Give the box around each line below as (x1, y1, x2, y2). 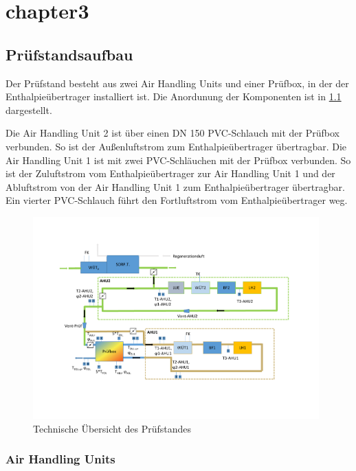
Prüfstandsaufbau (5, 43, 133, 65)
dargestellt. (5, 102, 52, 117)
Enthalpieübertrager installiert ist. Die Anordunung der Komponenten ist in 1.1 (5, 89, 342, 104)
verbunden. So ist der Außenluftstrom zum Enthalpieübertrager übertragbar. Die (5, 139, 347, 153)
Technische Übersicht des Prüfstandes (33, 421, 192, 435)
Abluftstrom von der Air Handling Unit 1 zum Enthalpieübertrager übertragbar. (5, 179, 345, 194)
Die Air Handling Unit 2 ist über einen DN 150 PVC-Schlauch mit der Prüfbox (5, 126, 340, 140)
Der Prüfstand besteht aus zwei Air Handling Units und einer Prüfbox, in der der (5, 76, 349, 90)
